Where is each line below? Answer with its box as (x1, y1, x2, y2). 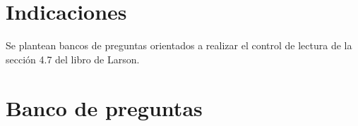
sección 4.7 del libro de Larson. (6, 51, 140, 66)
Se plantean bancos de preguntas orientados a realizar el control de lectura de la (6, 38, 352, 53)
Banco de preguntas (6, 93, 203, 122)
